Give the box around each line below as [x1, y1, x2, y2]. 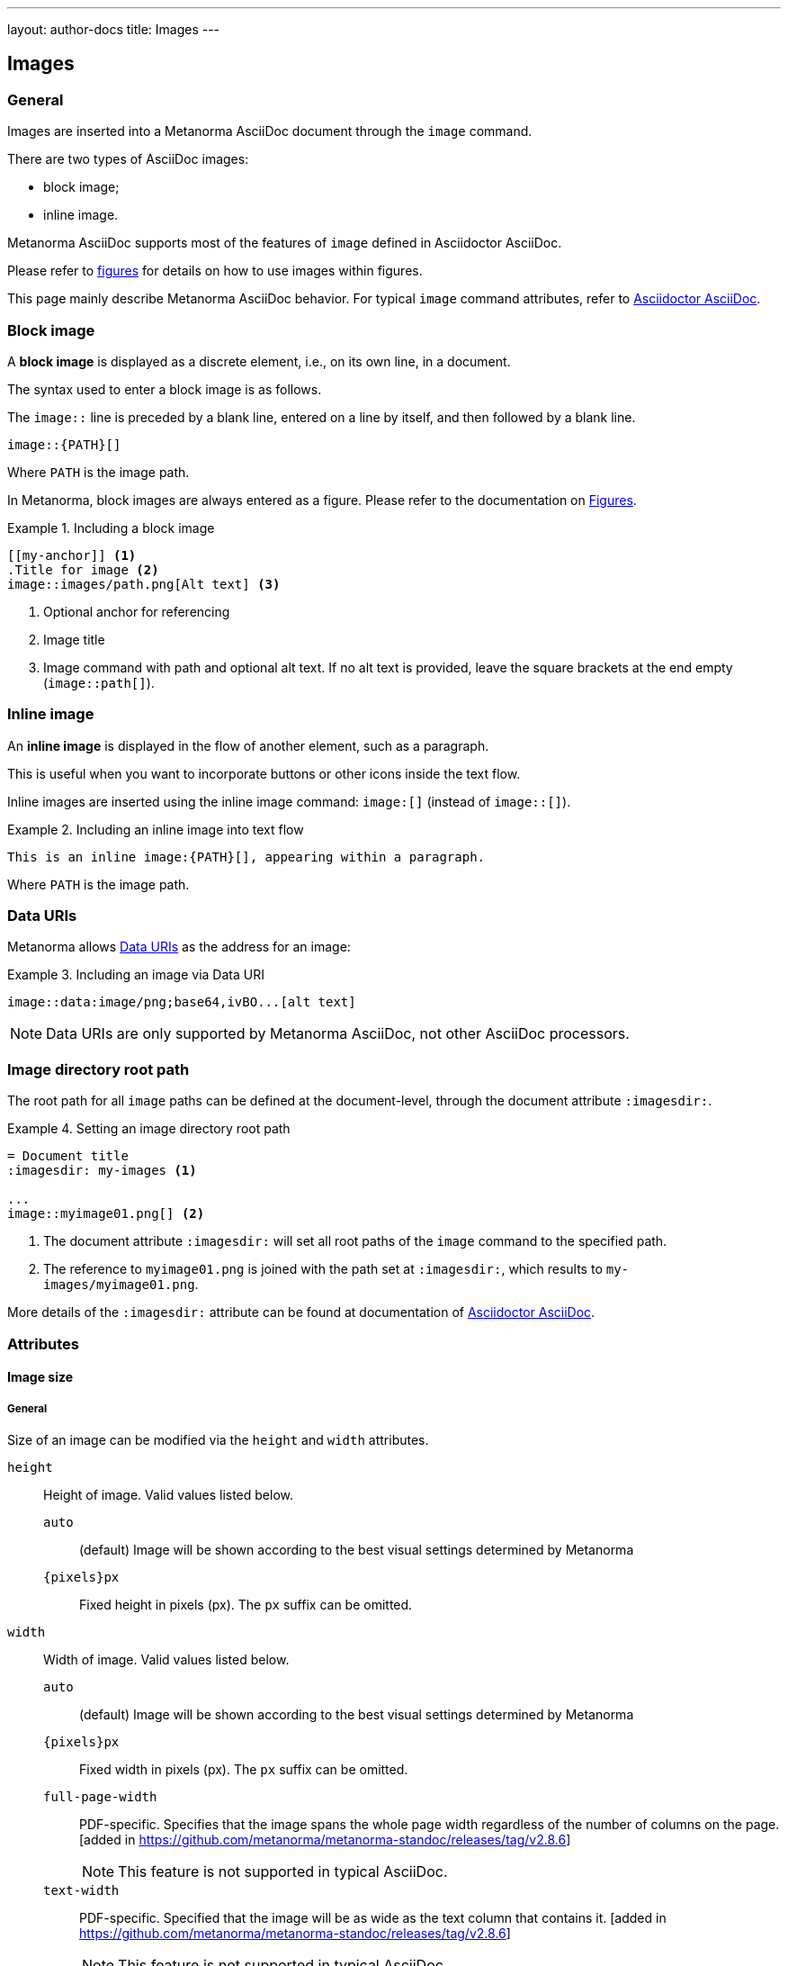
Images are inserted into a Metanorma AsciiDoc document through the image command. [7, 123, 533, 140]
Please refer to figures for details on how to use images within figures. [7, 263, 423, 279]
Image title [43, 631, 105, 647]
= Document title [7, 1149, 129, 1164]
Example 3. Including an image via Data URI [7, 967, 264, 983]
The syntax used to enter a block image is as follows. [7, 381, 322, 397]
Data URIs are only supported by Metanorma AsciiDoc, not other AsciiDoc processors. [46, 1024, 630, 1043]
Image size [7, 1369, 74, 1385]
